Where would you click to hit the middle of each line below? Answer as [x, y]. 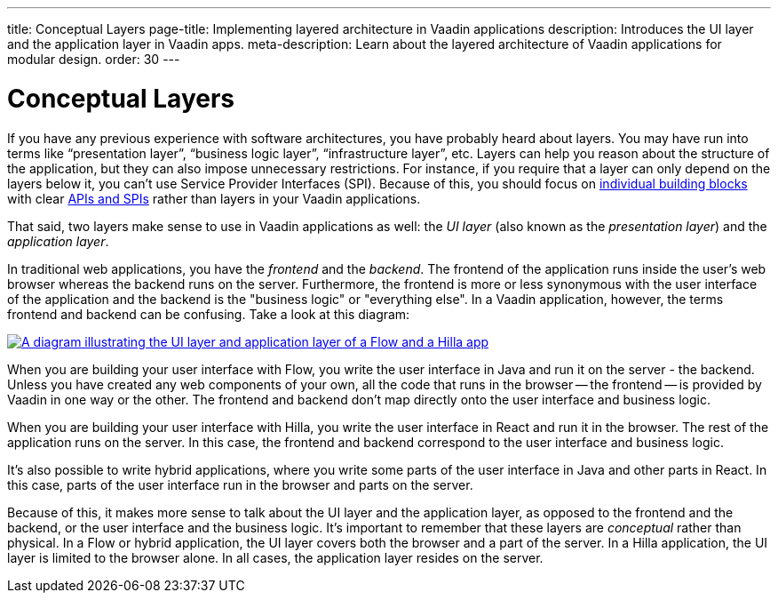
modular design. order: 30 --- [94, 59]
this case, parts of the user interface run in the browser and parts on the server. [240, 484]
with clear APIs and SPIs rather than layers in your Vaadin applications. [214, 198]
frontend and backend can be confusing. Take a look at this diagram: [209, 314]
